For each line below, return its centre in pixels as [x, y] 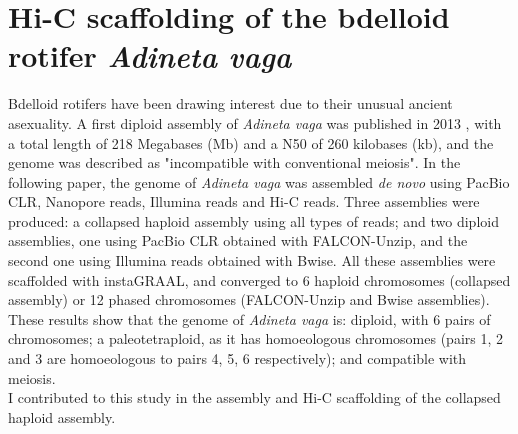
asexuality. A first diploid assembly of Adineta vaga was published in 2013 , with [255, 122]
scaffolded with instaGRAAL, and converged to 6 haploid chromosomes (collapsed [259, 279]
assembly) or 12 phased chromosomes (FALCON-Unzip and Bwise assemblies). [249, 299]
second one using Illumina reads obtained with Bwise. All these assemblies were [252, 260]
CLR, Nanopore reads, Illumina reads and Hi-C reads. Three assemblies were [244, 201]
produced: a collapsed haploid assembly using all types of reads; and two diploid [253, 220]
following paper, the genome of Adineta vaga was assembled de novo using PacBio [259, 181]
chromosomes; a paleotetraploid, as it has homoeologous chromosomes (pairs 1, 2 [255, 338]
